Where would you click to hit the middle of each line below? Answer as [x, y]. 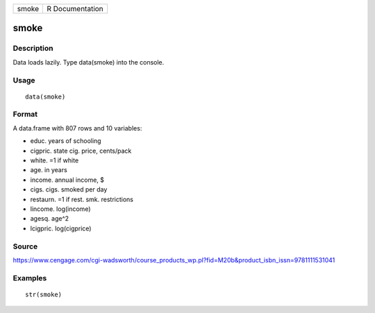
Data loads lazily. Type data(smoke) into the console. [89, 62]
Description [33, 49]
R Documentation [75, 9]
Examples [30, 278]
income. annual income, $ [67, 180]
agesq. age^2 [50, 219]
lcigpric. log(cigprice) [61, 228]
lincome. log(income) [60, 209]
